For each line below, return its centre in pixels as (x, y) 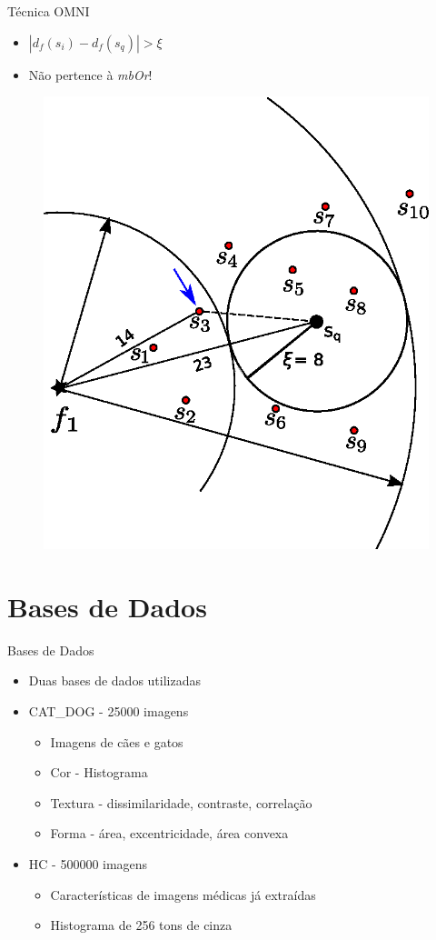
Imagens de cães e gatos (117, 741)
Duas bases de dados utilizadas (114, 680)
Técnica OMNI (49, 11)
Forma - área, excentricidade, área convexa (169, 833)
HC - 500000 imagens (88, 863)
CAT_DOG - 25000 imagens (109, 711)
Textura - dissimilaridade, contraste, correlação (181, 802)
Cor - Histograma (99, 772)
